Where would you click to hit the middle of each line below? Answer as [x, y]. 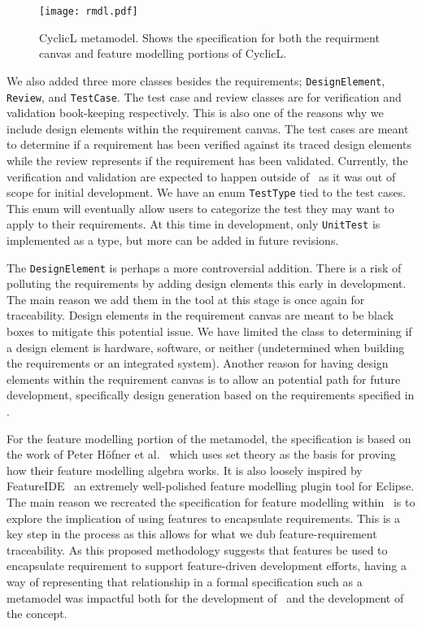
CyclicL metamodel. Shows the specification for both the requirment [209, 37]
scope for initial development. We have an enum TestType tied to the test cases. [207, 192]
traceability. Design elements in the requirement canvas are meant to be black [200, 315]
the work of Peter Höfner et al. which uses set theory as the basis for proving [201, 454]
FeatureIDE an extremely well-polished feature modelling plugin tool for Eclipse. [211, 486]
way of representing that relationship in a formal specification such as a [185, 581]
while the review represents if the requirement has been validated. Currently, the [207, 160]
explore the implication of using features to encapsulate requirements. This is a [203, 518]
